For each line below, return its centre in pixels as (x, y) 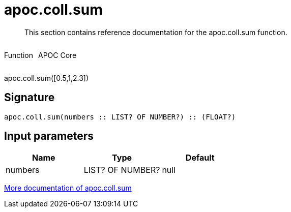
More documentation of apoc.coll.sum (68, 188)
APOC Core (57, 55)
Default (200, 158)
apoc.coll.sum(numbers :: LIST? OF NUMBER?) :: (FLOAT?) (120, 117)
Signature (30, 98)
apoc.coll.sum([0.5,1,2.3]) (47, 78)
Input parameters (49, 136)
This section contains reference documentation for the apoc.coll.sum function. (156, 32)
